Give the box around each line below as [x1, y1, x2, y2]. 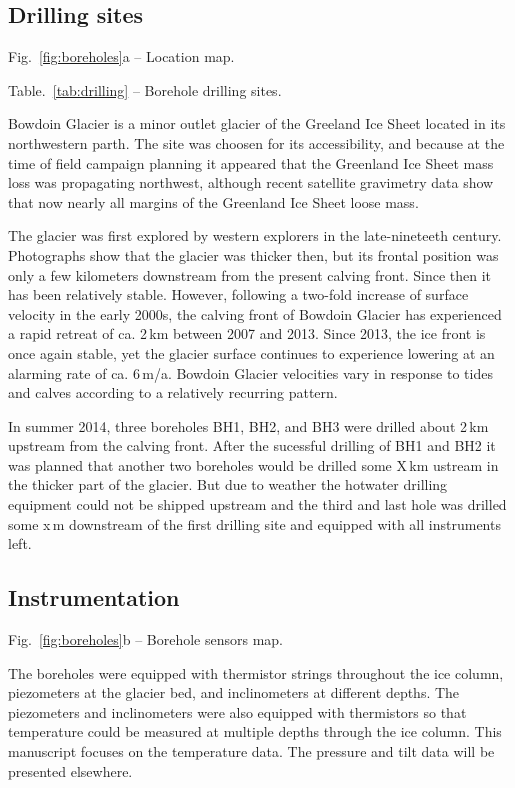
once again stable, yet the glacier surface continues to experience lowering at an [8, 342, 495, 363]
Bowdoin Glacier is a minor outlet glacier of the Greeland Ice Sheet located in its [8, 113, 506, 134]
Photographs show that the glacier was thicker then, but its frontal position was [8, 244, 499, 265]
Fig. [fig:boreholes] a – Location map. [8, 46, 235, 67]
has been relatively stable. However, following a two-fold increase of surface [8, 284, 469, 305]
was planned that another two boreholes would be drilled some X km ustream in [8, 454, 499, 475]
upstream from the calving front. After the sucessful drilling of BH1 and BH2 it [8, 435, 496, 456]
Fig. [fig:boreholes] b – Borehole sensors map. [8, 629, 284, 650]
